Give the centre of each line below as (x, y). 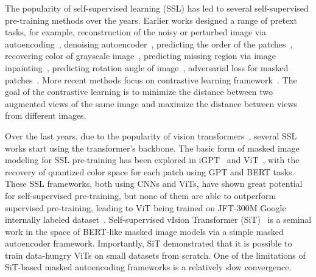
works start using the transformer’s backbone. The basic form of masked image (152, 148)
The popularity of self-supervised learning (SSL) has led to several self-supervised (157, 8)
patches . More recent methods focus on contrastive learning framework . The (151, 79)
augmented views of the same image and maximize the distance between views (151, 103)
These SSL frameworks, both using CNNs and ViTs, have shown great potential (154, 184)
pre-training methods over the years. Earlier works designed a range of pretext (151, 20)
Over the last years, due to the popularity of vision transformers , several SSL (151, 135)
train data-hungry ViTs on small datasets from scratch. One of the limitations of (155, 255)
